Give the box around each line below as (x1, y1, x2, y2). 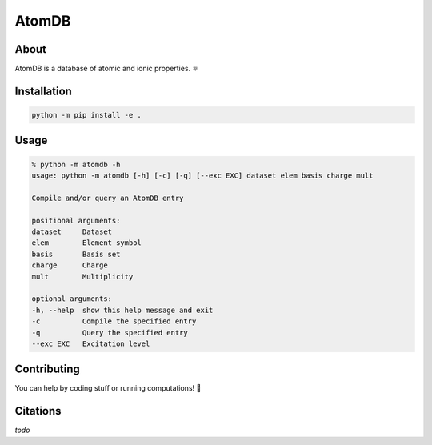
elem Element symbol (31, 239, 142, 247)
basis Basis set (31, 249, 121, 259)
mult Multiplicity (31, 272, 134, 281)
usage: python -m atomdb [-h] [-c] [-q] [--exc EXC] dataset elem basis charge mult (31, 171, 374, 180)
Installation (14, 84, 72, 98)
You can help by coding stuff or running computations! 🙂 (14, 383, 202, 393)
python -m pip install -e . (31, 110, 142, 120)
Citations (14, 404, 62, 418)
